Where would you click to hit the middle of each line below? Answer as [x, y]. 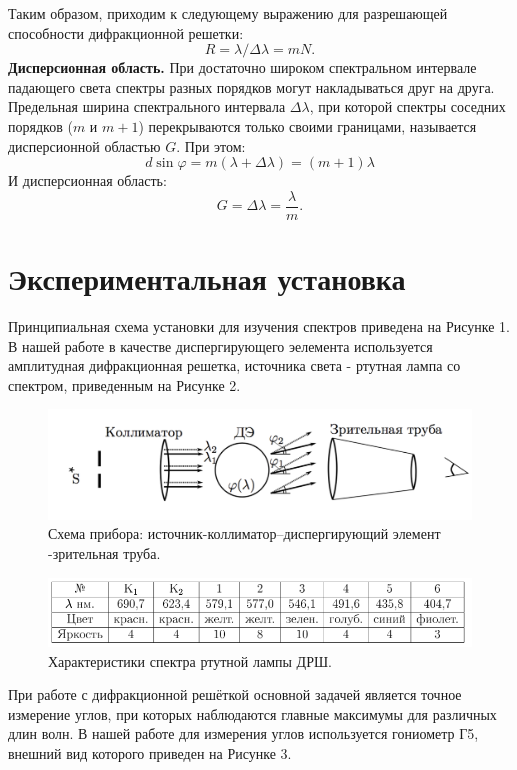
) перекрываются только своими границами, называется [307, 125]
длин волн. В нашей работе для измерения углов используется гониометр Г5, [243, 733]
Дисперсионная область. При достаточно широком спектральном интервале [242, 67]
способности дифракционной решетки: [126, 32]
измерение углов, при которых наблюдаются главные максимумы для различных [252, 713]
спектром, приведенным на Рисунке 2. [124, 384]
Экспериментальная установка [207, 278]
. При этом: [211, 145]
